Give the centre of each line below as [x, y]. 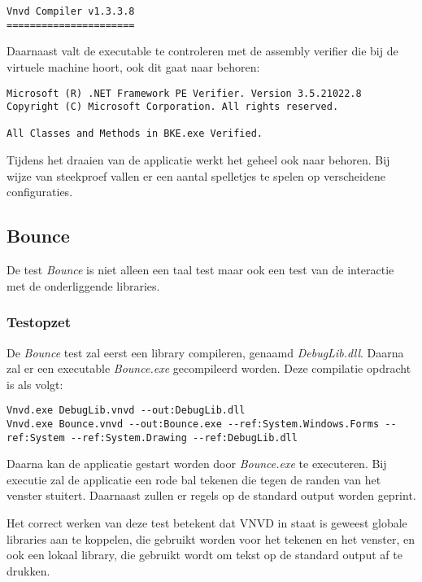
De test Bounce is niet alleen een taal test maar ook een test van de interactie [200, 270]
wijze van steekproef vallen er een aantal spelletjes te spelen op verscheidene [196, 175]
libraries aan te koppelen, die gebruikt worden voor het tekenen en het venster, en [211, 538]
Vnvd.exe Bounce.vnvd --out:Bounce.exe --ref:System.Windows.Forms [193, 424]
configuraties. [40, 192]
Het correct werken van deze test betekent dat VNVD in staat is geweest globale [207, 523]
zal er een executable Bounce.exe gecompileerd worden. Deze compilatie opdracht [209, 368]
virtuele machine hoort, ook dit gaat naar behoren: [133, 66]
